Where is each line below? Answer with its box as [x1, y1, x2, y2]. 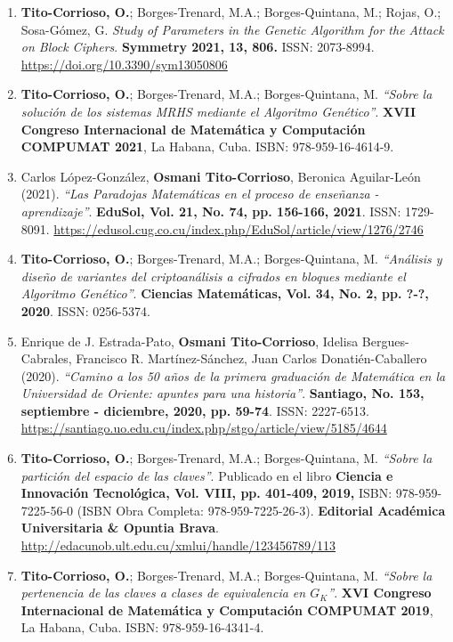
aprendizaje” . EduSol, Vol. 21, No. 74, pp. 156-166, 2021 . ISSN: [20, 201, 401, 220]
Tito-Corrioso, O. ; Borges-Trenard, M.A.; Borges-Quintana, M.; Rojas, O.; [20, 3, 441, 20]
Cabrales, [20, 349, 72, 368]
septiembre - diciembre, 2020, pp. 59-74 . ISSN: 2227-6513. [20, 401, 369, 419]
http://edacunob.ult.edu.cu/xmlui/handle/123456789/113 [20, 536, 336, 555]
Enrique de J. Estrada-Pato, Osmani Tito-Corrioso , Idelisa [20, 331, 359, 350]
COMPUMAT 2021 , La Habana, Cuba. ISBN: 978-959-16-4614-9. [20, 137, 394, 156]
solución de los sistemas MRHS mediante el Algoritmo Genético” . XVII [20, 102, 416, 120]
